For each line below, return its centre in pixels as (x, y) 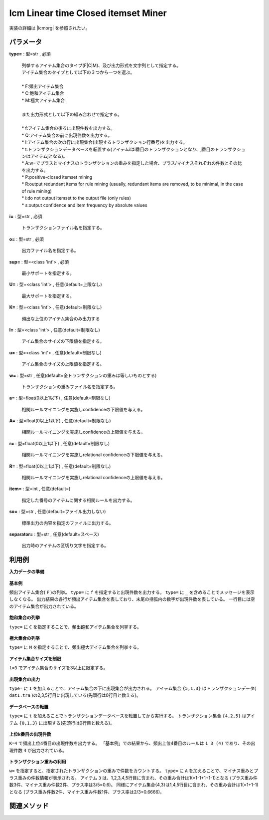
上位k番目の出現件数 (30, 734)
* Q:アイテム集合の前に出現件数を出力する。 (67, 135)
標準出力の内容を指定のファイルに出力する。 (67, 523)
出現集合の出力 (24, 679)
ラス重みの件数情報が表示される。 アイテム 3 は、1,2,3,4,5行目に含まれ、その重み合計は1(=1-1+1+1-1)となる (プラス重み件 (134, 778)
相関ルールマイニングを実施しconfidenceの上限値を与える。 (83, 432)
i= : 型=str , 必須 (26, 217)
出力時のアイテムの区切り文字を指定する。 (65, 546)
